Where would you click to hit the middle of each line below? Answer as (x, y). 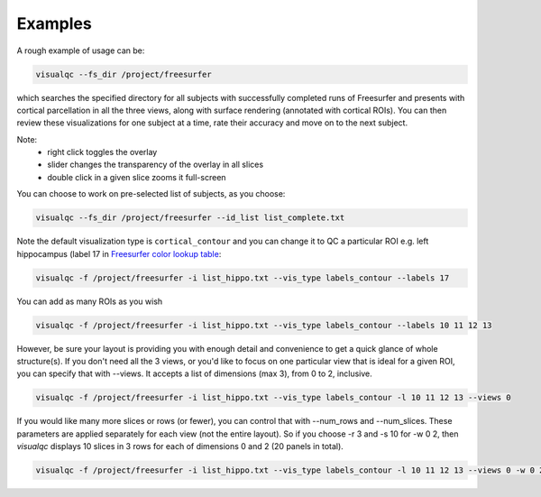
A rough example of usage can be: (81, 51)
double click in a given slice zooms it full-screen (137, 177)
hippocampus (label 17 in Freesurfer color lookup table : (119, 253)
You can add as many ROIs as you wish (90, 301)
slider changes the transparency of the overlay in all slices (156, 165)
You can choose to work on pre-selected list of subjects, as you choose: (151, 194)
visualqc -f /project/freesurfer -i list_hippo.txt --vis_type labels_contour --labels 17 (243, 278)
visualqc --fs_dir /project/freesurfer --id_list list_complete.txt (190, 218)
